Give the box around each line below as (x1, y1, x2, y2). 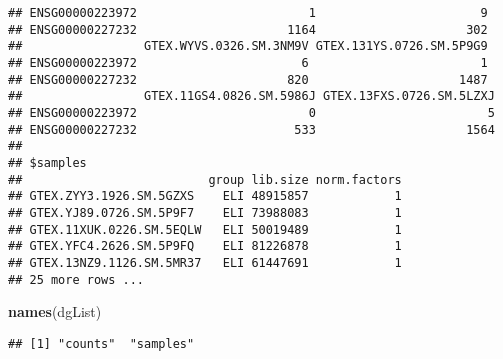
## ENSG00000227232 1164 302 (8, 22, 488, 37)
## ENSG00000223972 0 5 (8, 105, 495, 120)
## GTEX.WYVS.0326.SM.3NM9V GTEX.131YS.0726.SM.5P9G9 (8, 39, 488, 54)
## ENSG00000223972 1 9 (8, 6, 488, 20)
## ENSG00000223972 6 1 (8, 55, 488, 70)
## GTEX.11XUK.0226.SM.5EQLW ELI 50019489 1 (8, 222, 402, 237)
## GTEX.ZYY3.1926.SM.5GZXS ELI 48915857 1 (8, 189, 402, 204)
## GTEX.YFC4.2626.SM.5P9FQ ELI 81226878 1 (8, 239, 402, 254)
